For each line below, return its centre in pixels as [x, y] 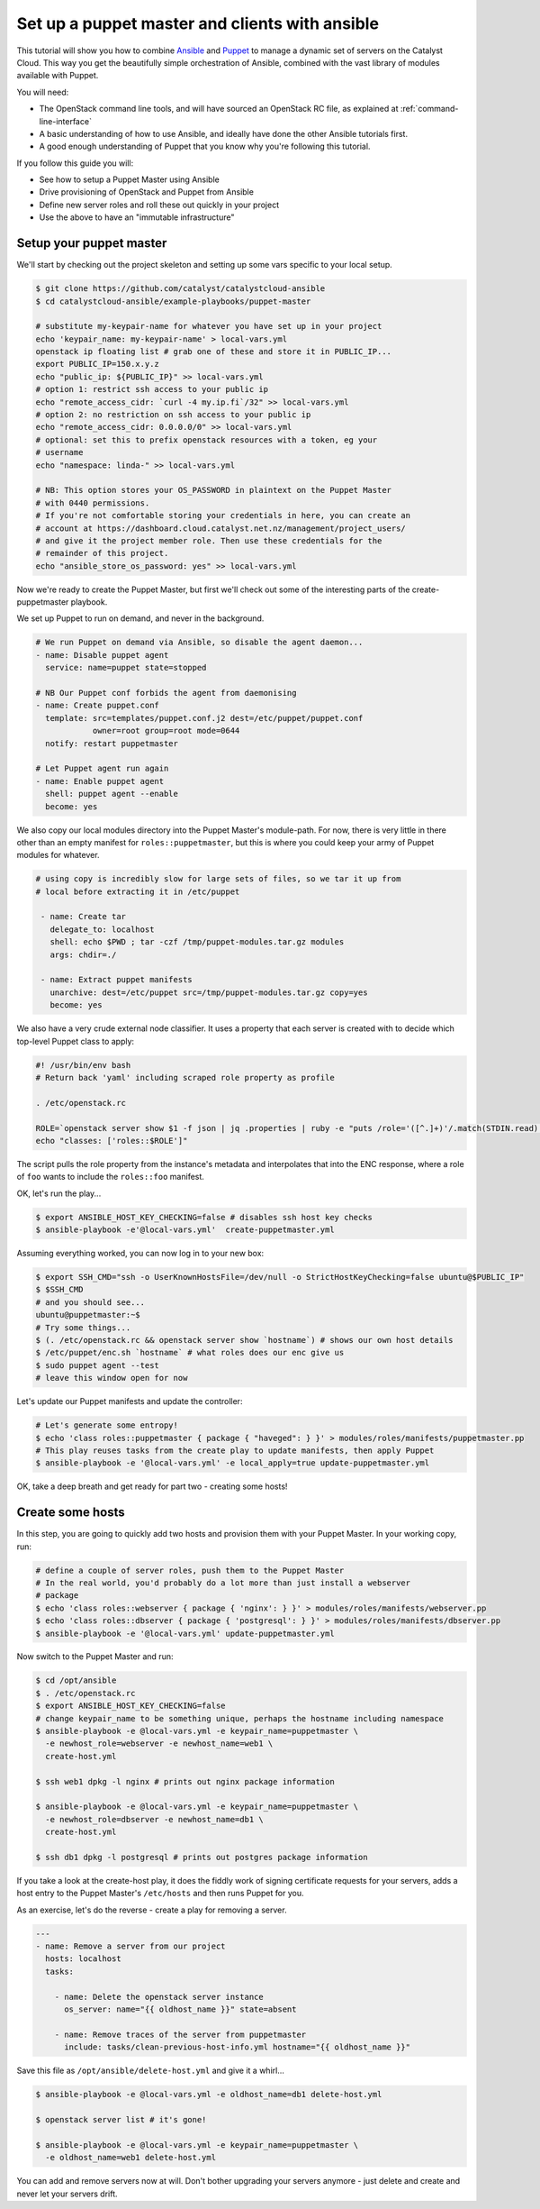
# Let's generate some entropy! [107, 1425]
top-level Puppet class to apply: [76, 1041]
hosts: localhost [83, 1959]
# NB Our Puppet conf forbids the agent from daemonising [166, 693]
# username [59, 452]
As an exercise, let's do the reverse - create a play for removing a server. [152, 1910]
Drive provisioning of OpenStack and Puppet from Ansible [146, 192]
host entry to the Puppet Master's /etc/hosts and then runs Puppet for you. [160, 1894]
